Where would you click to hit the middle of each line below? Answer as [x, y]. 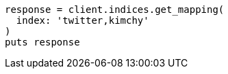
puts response [42, 42]
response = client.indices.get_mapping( [115, 10]
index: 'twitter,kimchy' [83, 20]
